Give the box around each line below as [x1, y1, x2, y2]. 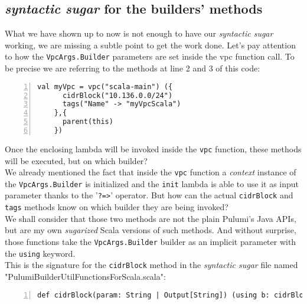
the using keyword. [5, 247, 76, 259]
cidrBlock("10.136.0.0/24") [62, 91, 173, 100]
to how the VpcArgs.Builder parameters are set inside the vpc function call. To [5, 50, 295, 63]
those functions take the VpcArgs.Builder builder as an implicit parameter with [5, 235, 296, 247]
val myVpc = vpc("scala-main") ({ [37, 82, 173, 91]
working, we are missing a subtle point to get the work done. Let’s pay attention [5, 38, 296, 51]
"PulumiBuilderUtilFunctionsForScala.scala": [5, 270, 166, 282]
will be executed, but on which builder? [5, 154, 148, 166]
